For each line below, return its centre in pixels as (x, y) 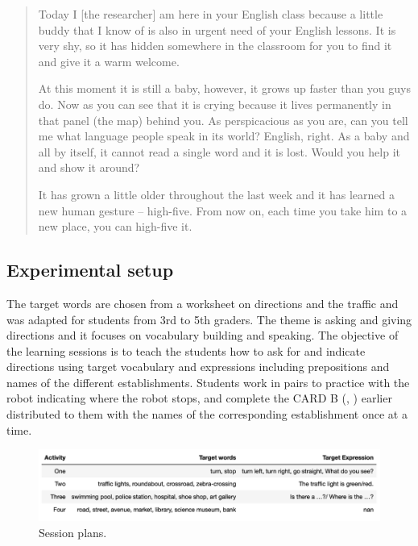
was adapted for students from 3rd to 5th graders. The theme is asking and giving (209, 319)
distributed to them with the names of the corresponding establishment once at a (207, 414)
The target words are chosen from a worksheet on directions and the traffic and (203, 303)
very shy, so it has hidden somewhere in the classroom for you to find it (215, 46)
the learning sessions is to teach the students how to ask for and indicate (186, 350)
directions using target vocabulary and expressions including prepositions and (198, 367)
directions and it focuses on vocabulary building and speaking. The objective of (203, 335)
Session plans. (73, 532)
